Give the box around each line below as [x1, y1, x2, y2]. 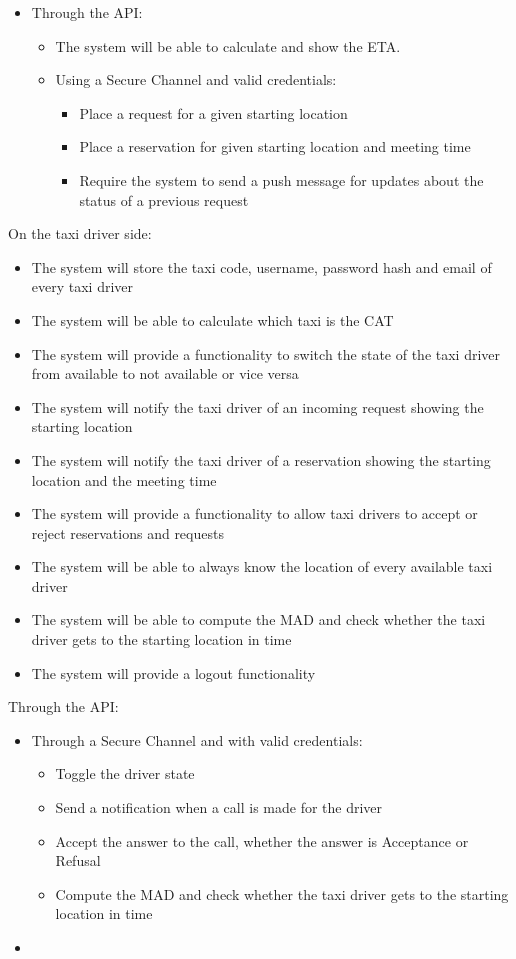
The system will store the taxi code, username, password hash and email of [31, 256, 492, 277]
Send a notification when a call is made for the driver [55, 797, 383, 818]
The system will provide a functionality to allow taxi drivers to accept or [31, 503, 478, 524]
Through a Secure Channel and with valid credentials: [31, 729, 363, 750]
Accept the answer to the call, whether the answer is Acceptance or [55, 830, 469, 851]
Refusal [55, 850, 101, 871]
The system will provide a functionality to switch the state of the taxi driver [31, 343, 501, 364]
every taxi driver [31, 276, 134, 297]
